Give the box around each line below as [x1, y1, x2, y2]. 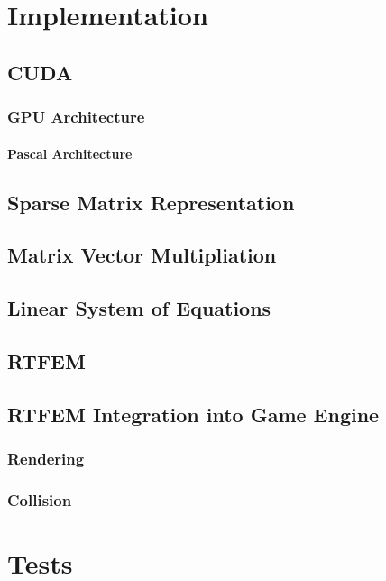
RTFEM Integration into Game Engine [7, 400, 380, 428]
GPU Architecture [7, 106, 145, 128]
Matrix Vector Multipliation [7, 241, 277, 269]
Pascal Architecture [7, 143, 133, 162]
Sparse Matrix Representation [7, 188, 295, 216]
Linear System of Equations [7, 294, 271, 322]
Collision [7, 488, 72, 511]
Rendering [7, 447, 85, 470]
